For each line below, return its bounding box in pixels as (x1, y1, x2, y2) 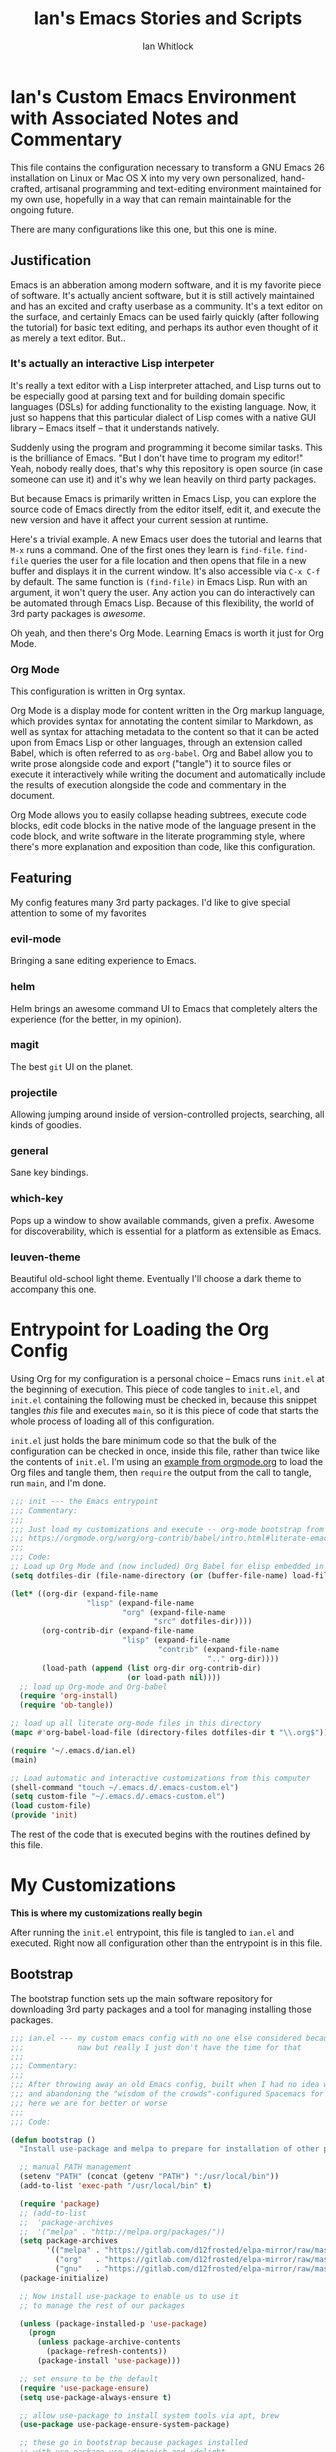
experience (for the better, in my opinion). (10, 1013, 182, 1025)
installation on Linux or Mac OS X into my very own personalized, (10, 172, 279, 184)
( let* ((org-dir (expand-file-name (10, 1588, 159, 1599)
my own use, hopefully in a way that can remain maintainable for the (10, 193, 292, 205)
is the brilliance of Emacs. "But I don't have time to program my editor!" (10, 452, 304, 464)
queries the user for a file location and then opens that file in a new (30, 554, 307, 566)
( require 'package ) (19, 2198, 101, 2209)
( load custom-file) (10, 1801, 92, 1811)
